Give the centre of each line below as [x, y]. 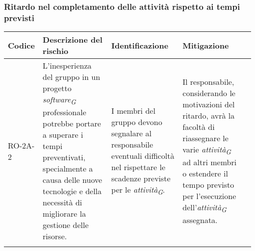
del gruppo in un [72, 77]
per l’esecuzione [209, 196]
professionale [64, 112]
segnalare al [131, 133]
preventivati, [64, 157]
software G [59, 100]
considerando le [209, 93]
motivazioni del [209, 104]
